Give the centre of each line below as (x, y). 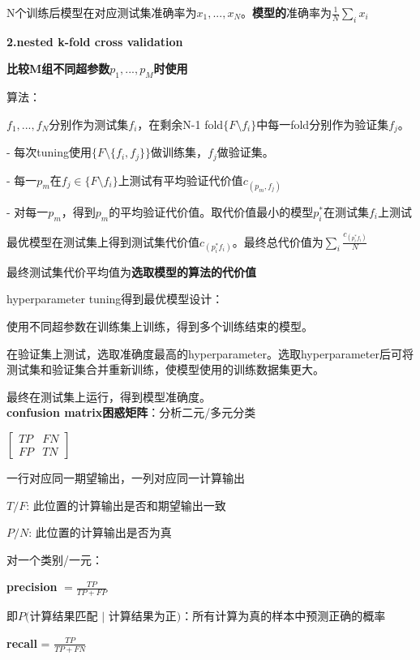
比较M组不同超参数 (58, 69)
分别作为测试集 (89, 124)
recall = (28, 643)
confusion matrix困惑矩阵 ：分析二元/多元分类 (131, 412)
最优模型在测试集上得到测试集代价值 (103, 241)
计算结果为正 (142, 616)
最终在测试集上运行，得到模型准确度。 (109, 396)
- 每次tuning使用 (49, 152)
